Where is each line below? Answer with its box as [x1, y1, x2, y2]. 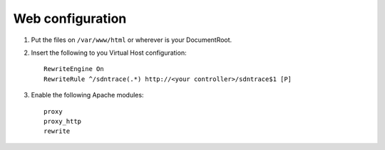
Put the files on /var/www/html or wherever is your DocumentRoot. [31, 36, 232, 44]
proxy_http [43, 117, 82, 125]
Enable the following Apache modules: [31, 91, 144, 100]
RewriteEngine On [43, 65, 104, 73]
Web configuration [13, 11, 127, 26]
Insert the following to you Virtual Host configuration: [31, 48, 187, 57]
